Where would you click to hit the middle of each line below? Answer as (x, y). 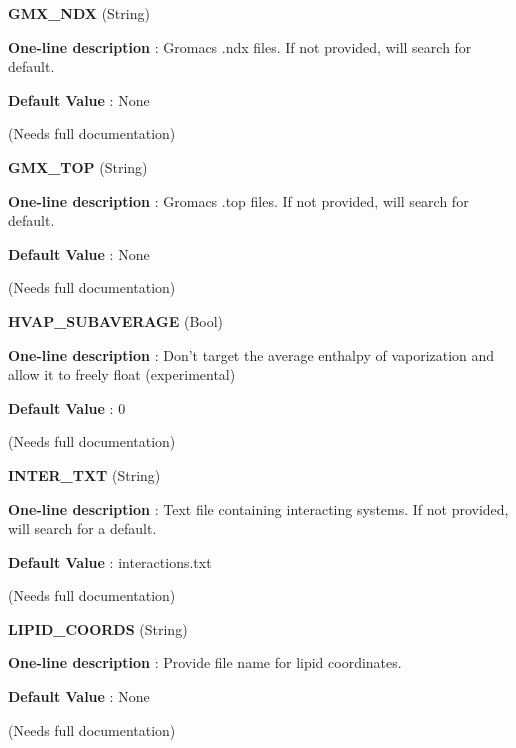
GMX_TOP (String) (78, 166)
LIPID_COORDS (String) (98, 628)
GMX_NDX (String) (79, 13)
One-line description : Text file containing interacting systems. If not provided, (258, 508)
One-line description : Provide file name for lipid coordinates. (205, 662)
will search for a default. (82, 528)
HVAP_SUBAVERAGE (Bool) (116, 320)
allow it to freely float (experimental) (122, 374)
